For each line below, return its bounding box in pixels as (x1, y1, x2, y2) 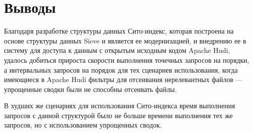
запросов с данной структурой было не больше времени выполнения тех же (4, 110, 233, 120)
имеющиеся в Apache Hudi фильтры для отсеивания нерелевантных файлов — (4, 74, 243, 85)
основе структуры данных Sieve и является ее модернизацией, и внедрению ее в (4, 35, 247, 45)
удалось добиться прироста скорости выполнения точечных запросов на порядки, (4, 54, 250, 65)
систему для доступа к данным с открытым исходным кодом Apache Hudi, (4, 45, 230, 55)
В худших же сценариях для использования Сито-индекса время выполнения (4, 100, 235, 111)
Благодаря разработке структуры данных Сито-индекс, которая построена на (4, 26, 234, 36)
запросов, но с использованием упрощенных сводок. (4, 120, 162, 130)
